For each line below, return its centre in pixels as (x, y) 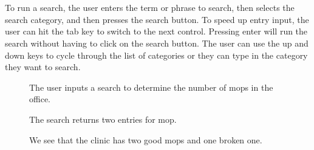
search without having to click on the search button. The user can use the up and (157, 43)
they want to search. (43, 67)
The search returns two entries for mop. (103, 119)
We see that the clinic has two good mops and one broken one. (146, 139)
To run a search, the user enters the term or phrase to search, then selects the (150, 8)
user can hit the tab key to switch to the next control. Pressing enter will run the (156, 31)
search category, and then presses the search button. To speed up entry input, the (157, 19)
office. (40, 99)
